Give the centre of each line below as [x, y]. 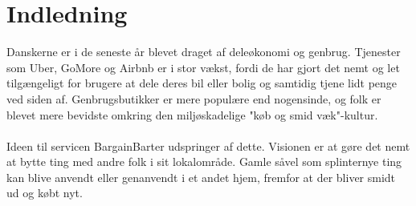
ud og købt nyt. [45, 193]
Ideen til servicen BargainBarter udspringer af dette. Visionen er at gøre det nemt [208, 145]
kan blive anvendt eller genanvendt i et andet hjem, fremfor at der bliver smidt [201, 177]
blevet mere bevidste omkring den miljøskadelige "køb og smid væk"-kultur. [192, 114]
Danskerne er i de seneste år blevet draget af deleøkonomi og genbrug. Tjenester [204, 52]
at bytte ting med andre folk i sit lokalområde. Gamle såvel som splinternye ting [204, 162]
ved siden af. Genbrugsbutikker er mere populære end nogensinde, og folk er [194, 98]
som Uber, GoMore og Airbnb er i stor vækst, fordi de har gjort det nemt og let [203, 67]
